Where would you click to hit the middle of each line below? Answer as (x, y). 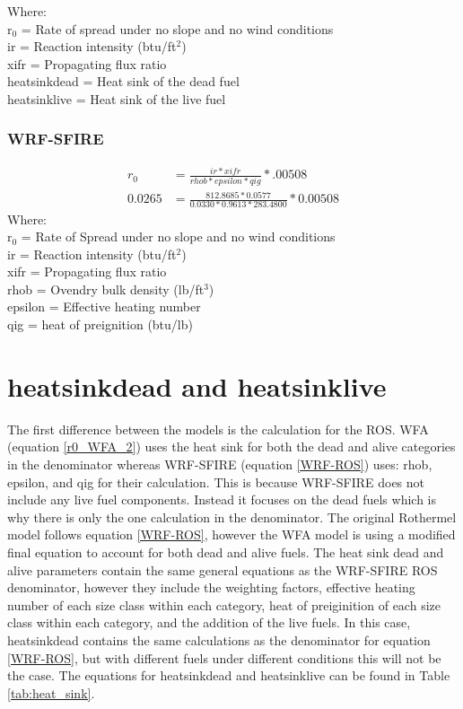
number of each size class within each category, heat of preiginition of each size (224, 604)
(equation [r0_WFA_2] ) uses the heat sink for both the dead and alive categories (231, 446)
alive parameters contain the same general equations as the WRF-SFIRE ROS (223, 569)
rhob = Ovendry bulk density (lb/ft (106, 289)
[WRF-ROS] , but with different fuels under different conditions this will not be (224, 657)
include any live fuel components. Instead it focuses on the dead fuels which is (222, 499)
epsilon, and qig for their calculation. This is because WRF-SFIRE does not (216, 481)
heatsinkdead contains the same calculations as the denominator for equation (219, 639)
